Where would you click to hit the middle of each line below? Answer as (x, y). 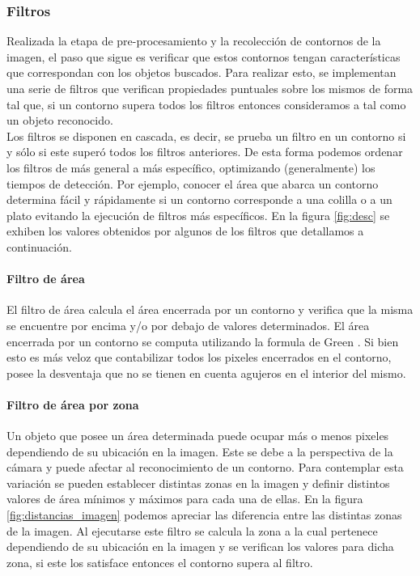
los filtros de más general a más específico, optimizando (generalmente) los (191, 167)
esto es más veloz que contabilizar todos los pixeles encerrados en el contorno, (199, 357)
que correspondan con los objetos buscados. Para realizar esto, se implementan (202, 72)
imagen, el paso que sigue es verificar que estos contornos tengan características (204, 56)
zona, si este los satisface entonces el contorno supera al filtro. (160, 562)
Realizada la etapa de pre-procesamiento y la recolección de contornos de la (194, 41)
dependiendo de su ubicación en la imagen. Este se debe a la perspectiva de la (200, 451)
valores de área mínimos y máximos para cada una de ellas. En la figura (185, 499)
